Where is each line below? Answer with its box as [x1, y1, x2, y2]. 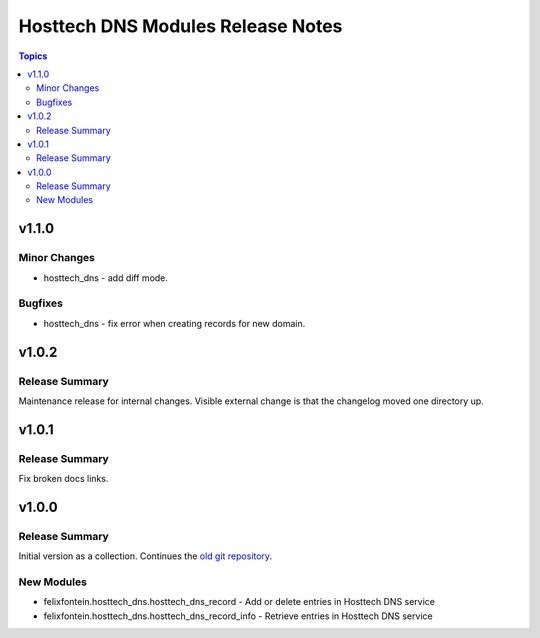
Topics [18, 50, 48, 62]
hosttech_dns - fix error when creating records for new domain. [43, 317, 306, 329]
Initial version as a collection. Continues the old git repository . [18, 550, 273, 562]
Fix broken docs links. [18, 473, 109, 485]
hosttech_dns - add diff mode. [43, 271, 169, 284]
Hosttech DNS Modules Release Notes [18, 15, 343, 37]
